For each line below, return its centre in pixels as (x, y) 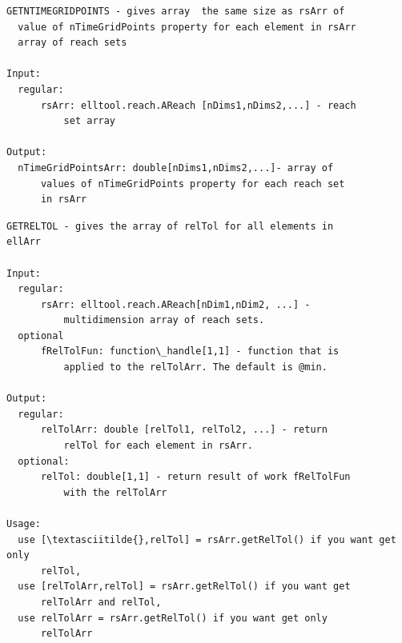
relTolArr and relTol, (101, 602)
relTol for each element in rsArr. (158, 446)
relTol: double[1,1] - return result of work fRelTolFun (195, 477)
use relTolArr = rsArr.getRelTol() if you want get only (173, 618)
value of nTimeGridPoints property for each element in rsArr (187, 27)
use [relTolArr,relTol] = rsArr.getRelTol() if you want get (184, 587)
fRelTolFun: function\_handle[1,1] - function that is (190, 351)
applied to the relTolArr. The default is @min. (195, 367)
